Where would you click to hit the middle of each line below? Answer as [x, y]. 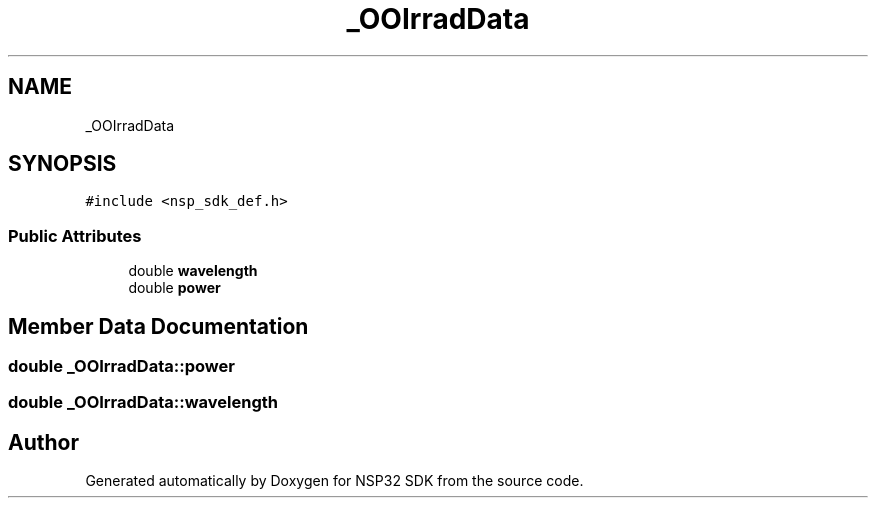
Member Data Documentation [158, 326]
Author [43, 442]
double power [174, 288]
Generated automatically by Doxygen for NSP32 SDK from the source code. [334, 481]
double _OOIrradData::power [121, 366]
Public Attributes [75, 235]
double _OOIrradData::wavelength [143, 402]
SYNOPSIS [62, 164]
